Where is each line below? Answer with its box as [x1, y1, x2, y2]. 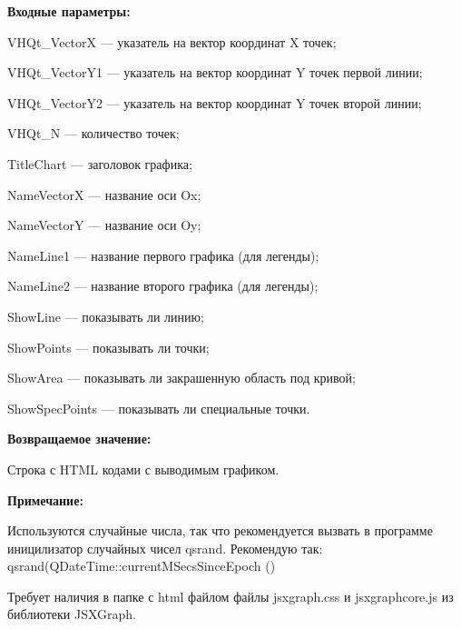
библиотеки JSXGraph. [7, 604, 136, 624]
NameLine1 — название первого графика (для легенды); [7, 245, 319, 265]
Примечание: [7, 490, 83, 509]
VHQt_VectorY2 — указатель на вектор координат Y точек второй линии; [7, 93, 422, 112]
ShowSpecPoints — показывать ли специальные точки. [7, 398, 310, 417]
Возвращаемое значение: [7, 429, 152, 448]
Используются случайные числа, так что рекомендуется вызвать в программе [7, 521, 433, 540]
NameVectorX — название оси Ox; [7, 185, 201, 204]
